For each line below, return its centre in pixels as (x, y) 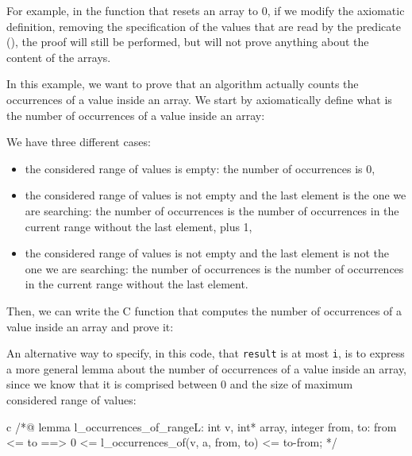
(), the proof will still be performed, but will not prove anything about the (188, 42)
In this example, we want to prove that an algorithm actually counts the (183, 84)
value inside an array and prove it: (90, 326)
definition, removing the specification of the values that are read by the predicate (204, 26)
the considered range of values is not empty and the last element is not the (207, 253)
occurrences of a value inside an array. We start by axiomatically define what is (199, 99)
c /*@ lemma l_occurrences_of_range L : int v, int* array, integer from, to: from (202, 426)
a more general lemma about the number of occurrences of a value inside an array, (207, 368)
